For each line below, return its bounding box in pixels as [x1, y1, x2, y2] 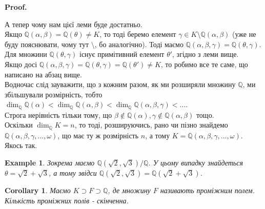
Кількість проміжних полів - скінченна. [5, 195, 129, 205]
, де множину [108, 185, 151, 196]
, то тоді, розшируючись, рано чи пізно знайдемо [74, 119, 228, 130]
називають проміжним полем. [160, 185, 255, 196]
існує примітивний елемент [79, 49, 165, 59]
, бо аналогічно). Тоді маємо [94, 38, 184, 49]
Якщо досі [5, 58, 37, 69]
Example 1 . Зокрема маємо [5, 157, 95, 168]
